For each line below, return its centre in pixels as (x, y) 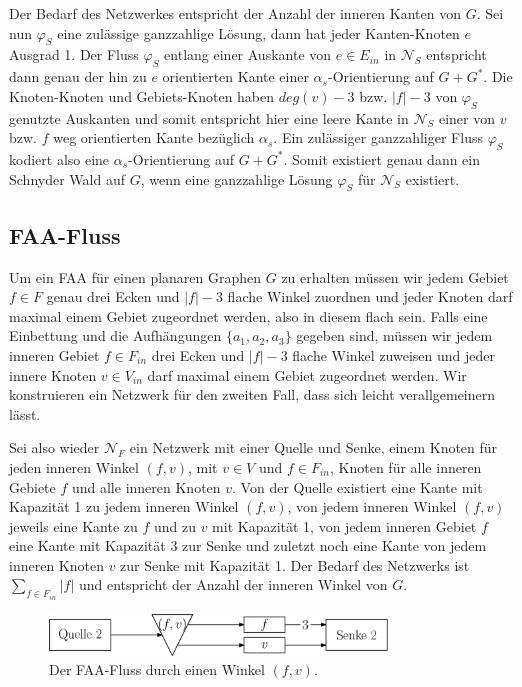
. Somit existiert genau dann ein (382, 158)
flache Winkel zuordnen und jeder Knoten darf (370, 296)
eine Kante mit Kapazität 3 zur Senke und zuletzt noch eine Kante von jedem (248, 545)
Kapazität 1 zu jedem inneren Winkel (124, 506)
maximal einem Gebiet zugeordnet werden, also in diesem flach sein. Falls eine (248, 315)
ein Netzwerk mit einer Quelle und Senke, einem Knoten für (313, 447)
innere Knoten (53, 374)
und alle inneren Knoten (146, 486)
